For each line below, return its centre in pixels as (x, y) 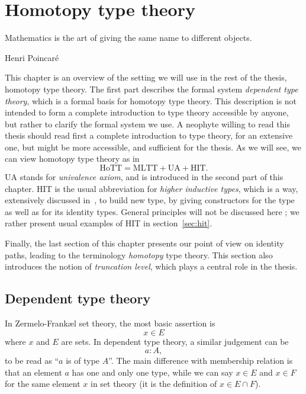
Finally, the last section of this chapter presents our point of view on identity (144, 243)
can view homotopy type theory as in (72, 158)
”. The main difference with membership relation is (201, 361)
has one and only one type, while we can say (152, 372)
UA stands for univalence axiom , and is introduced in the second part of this (144, 177)
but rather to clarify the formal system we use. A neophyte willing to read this (147, 124)
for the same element (43, 384)
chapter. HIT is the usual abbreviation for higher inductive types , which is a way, (152, 188)
